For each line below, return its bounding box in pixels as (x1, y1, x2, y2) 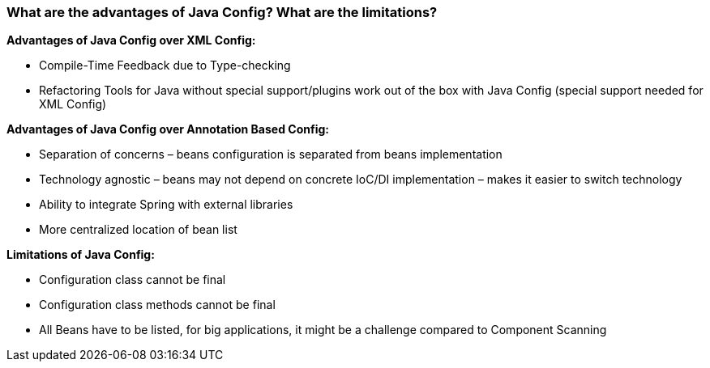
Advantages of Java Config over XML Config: (6, 33, 256, 48)
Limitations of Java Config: (6, 247, 155, 262)
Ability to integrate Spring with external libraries (39, 197, 293, 212)
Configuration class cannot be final (39, 273, 226, 287)
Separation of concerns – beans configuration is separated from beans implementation (39, 147, 503, 162)
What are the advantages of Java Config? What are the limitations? (6, 4, 438, 20)
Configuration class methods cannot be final (39, 298, 276, 312)
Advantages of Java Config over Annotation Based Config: (6, 122, 329, 137)
